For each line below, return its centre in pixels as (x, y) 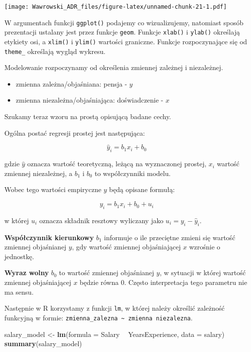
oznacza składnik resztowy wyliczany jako (101, 220)
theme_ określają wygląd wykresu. (55, 51)
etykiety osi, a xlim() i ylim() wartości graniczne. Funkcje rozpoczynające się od (126, 41)
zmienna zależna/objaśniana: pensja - (71, 83)
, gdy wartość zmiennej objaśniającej (126, 247)
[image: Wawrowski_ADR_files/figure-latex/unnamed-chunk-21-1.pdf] (116, 7)
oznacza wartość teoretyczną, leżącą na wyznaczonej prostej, (117, 164)
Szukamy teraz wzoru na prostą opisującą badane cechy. (88, 116)
